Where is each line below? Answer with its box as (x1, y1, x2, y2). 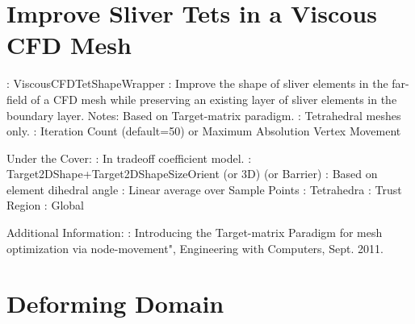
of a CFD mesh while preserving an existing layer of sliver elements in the (31, 90, 397, 107)
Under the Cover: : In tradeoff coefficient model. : (6, 149, 252, 166)
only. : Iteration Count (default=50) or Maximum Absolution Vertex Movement (6, 123, 401, 139)
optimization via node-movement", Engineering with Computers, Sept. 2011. (6, 239, 384, 256)
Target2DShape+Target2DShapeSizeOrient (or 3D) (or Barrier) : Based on (6, 165, 378, 182)
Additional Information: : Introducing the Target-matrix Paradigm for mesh (6, 224, 383, 241)
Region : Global (6, 197, 84, 214)
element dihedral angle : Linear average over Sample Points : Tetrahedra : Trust (6, 181, 402, 197)
